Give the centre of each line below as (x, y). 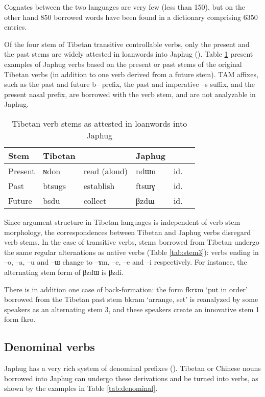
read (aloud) (106, 171)
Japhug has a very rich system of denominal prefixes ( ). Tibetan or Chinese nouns (132, 368)
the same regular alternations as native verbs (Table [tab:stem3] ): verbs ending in (131, 252)
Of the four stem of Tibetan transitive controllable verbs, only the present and (127, 44)
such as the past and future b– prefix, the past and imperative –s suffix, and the (130, 84)
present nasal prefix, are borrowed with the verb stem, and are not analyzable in (130, 94)
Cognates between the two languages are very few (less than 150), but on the (125, 7)
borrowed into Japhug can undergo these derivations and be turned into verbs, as (131, 378)
